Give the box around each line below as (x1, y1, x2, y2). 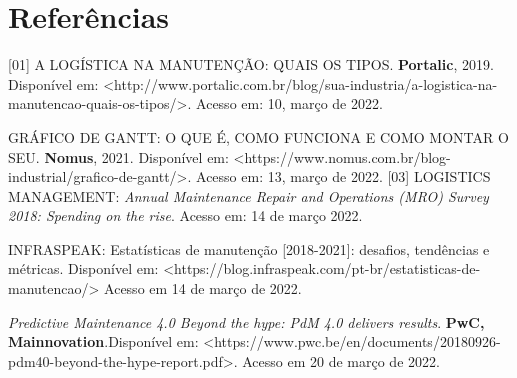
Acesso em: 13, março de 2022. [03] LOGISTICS (196, 166, 491, 187)
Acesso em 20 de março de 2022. (242, 350, 440, 371)
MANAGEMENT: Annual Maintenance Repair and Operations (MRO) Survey (8, 185, 489, 206)
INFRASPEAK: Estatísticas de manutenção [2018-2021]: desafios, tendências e (8, 238, 490, 259)
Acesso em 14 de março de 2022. (104, 278, 302, 299)
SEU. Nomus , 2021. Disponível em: (8, 146, 229, 167)
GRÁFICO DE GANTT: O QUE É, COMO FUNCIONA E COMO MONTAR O (8, 126, 509, 147)
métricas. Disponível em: (8, 258, 159, 279)
